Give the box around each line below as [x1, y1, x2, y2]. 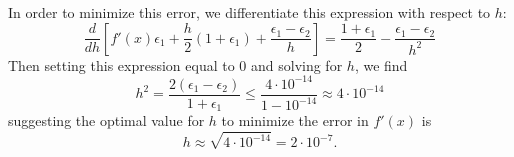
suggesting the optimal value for [8, 110, 205, 131]
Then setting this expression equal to [8, 54, 235, 75]
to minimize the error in [221, 110, 369, 131]
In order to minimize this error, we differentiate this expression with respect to [8, 2, 491, 22]
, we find [354, 54, 408, 75]
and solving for [251, 54, 343, 75]
